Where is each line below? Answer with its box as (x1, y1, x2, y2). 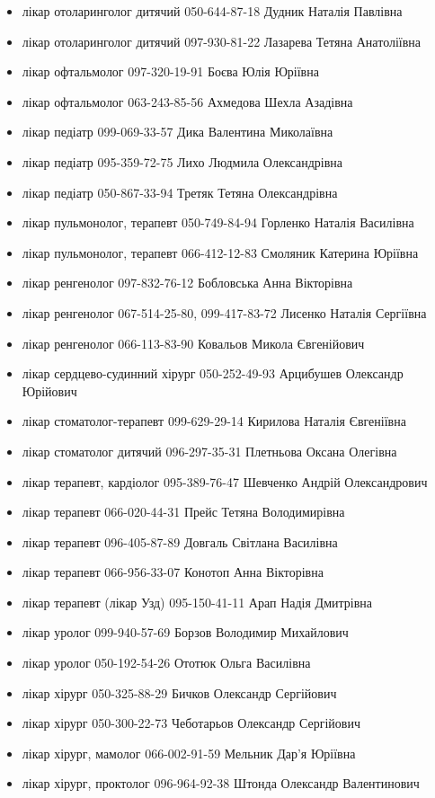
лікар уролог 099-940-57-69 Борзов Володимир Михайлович (22, 623, 349, 642)
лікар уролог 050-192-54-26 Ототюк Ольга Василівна (22, 653, 311, 672)
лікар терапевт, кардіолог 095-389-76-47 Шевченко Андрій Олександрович (22, 472, 428, 491)
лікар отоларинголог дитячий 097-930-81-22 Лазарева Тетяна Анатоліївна (22, 31, 422, 50)
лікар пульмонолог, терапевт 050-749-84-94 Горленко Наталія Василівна (22, 213, 414, 232)
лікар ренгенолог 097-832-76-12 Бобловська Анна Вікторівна (22, 273, 353, 292)
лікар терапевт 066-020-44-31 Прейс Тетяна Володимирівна (22, 502, 345, 521)
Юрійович (22, 381, 77, 400)
